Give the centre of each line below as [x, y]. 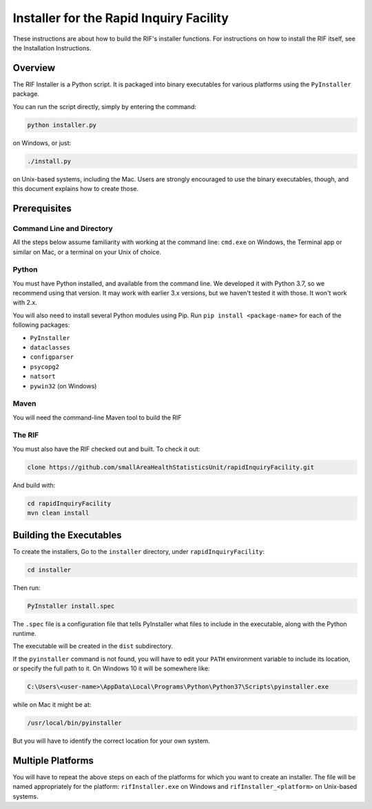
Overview [34, 68]
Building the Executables [67, 535]
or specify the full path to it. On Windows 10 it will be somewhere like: [111, 668]
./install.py [49, 161]
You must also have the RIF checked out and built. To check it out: [106, 449]
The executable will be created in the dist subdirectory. [93, 646]
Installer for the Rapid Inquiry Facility [121, 18]
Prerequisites [42, 208]
